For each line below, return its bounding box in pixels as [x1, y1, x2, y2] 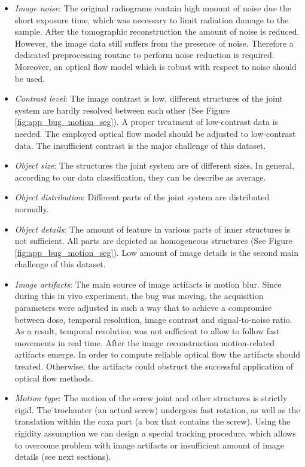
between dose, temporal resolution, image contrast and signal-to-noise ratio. [14, 313, 292, 325]
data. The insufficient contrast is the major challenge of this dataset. [14, 139, 266, 151]
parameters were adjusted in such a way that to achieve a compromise [14, 301, 272, 314]
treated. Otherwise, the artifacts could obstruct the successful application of [14, 360, 294, 373]
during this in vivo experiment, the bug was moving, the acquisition [14, 289, 264, 302]
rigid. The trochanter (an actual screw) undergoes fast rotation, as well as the [14, 403, 300, 416]
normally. [14, 202, 49, 215]
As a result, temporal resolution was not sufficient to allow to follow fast [14, 325, 280, 337]
